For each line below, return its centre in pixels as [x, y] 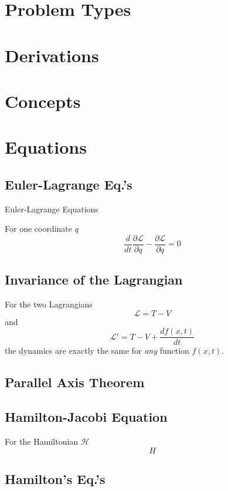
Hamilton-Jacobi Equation [86, 417]
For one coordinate [39, 228]
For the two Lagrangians [49, 304]
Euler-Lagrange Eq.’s [69, 184]
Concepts [43, 101]
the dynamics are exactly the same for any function [97, 351]
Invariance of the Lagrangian [94, 280]
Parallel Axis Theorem [75, 382]
